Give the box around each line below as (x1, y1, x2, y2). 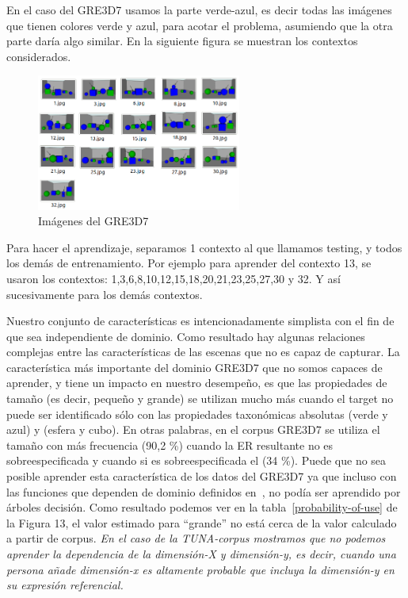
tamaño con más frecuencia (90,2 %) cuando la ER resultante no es (6, 436, 334, 453)
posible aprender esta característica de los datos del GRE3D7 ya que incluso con (6, 468, 397, 485)
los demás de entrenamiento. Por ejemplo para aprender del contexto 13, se (6, 255, 372, 271)
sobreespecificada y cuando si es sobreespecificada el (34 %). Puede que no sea (6, 452, 387, 469)
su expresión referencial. (6, 577, 124, 593)
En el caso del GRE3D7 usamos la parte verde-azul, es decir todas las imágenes (6, 2, 392, 17)
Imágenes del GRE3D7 (38, 213, 149, 229)
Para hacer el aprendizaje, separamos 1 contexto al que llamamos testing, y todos (6, 239, 402, 255)
